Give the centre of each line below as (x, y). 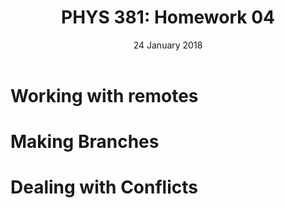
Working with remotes (104, 95)
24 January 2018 (168, 45)
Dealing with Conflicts (104, 187)
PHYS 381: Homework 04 (168, 17)
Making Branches (85, 142)
